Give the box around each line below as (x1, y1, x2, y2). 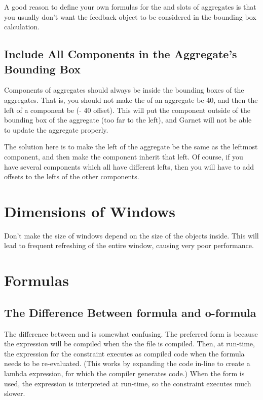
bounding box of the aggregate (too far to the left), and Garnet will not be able (4, 114, 252, 125)
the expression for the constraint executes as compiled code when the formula (4, 348, 245, 358)
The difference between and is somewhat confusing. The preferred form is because (4, 328, 258, 339)
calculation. (4, 21, 40, 32)
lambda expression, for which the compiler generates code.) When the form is (4, 368, 245, 378)
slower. (4, 388, 25, 398)
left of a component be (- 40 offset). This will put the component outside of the (4, 104, 250, 115)
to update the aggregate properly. (4, 124, 108, 135)
